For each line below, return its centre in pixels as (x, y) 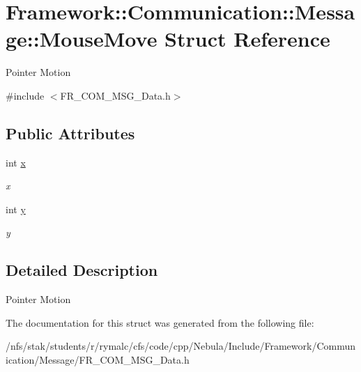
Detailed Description (82, 270)
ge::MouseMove (82, 39)
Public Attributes (70, 133)
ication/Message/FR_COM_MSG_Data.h (98, 360)
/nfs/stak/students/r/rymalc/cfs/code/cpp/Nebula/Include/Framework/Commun (181, 346)
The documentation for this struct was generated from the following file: (160, 322)
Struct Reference (247, 39)
